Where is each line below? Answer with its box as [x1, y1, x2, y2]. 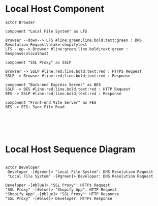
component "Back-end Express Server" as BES [5, 82, 101, 87]
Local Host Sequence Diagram [5, 143, 136, 155]
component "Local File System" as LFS [5, 28, 87, 34]
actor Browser [5, 20, 36, 25]
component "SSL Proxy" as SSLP [5, 60, 72, 65]
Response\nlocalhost [5, 51, 49, 56]
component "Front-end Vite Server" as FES [5, 100, 97, 105]
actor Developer [5, 165, 40, 170]
